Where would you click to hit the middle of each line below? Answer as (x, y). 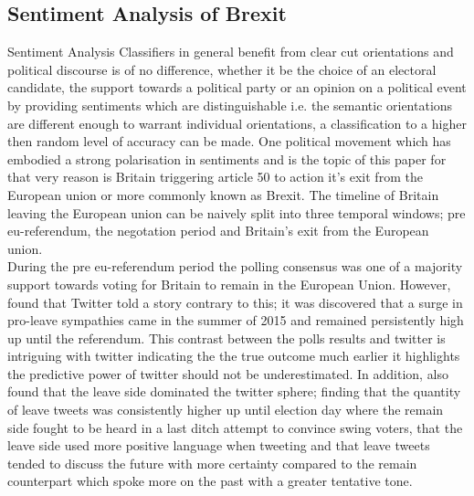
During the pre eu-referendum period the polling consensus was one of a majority (235, 266)
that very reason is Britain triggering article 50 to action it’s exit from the (215, 177)
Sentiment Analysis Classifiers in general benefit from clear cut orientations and (231, 52)
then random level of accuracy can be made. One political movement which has (229, 141)
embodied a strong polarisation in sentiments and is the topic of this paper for (227, 158)
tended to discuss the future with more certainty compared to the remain (212, 463)
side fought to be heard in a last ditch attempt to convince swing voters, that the (235, 427)
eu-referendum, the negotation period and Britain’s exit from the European (218, 231)
